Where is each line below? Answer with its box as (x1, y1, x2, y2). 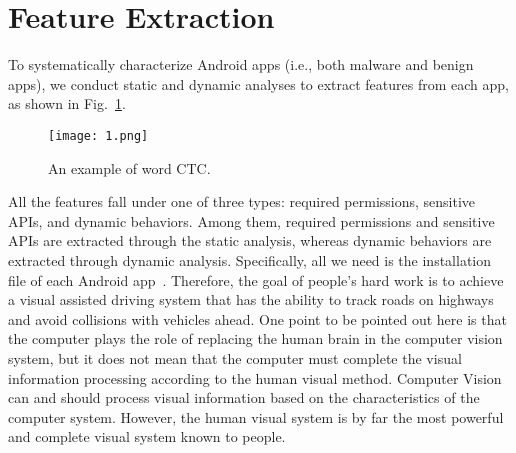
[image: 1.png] (48, 128, 149, 143)
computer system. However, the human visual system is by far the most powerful (8, 406, 504, 427)
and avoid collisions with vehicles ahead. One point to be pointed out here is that (8, 308, 507, 329)
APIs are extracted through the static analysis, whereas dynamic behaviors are (8, 230, 492, 251)
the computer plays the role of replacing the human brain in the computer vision (8, 328, 503, 349)
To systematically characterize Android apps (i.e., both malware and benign (8, 54, 474, 75)
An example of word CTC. (48, 157, 211, 178)
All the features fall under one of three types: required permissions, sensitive (8, 191, 476, 212)
